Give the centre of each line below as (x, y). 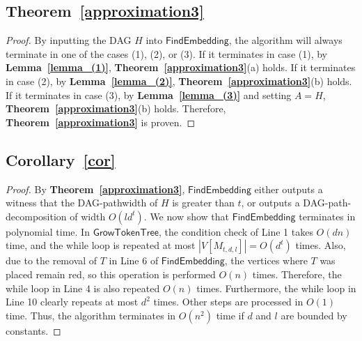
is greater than (203, 203)
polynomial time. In (48, 231)
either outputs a (289, 189)
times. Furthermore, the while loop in (276, 288)
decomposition (36, 216)
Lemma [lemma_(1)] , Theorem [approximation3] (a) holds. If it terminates (181, 67)
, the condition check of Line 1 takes (236, 231)
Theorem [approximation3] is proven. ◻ (101, 122)
